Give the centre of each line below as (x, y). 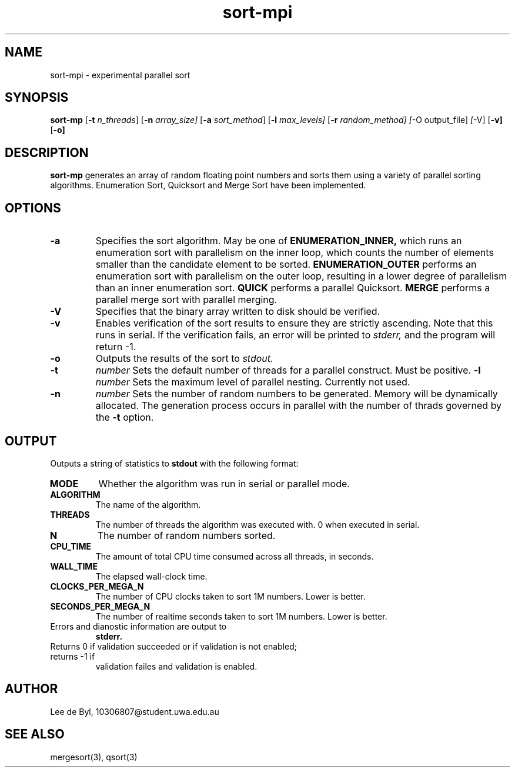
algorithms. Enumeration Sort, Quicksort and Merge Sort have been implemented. (208, 185)
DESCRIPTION (47, 152)
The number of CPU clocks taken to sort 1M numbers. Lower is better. (230, 596)
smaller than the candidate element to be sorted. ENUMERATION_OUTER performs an (286, 264)
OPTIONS (33, 208)
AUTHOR (31, 689)
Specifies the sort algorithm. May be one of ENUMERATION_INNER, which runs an (279, 241)
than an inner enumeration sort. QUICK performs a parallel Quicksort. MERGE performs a (293, 288)
